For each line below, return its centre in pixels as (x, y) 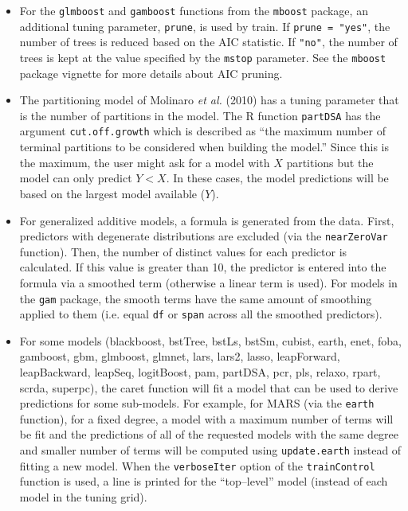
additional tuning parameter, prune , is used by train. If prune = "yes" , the (205, 26)
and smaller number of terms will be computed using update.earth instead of (210, 450)
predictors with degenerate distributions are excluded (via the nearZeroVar (204, 236)
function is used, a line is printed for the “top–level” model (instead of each (204, 481)
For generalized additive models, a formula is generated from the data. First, (207, 220)
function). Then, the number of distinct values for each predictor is (183, 251)
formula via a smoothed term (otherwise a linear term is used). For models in (208, 282)
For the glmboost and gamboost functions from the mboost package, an (194, 10)
